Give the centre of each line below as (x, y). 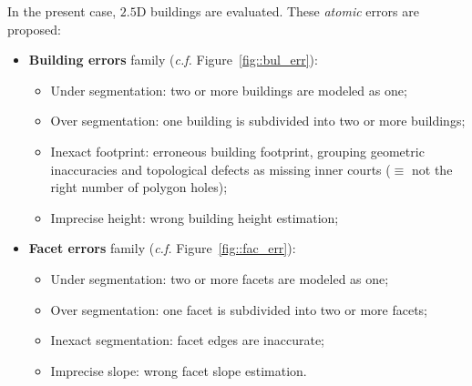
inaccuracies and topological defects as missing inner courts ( (221, 169)
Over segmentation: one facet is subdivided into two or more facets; (239, 309)
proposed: (34, 29)
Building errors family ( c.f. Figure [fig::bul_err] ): (173, 60)
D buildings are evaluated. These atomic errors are (277, 11)
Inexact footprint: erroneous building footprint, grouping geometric (237, 151)
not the (432, 169)
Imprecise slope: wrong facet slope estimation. (179, 370)
